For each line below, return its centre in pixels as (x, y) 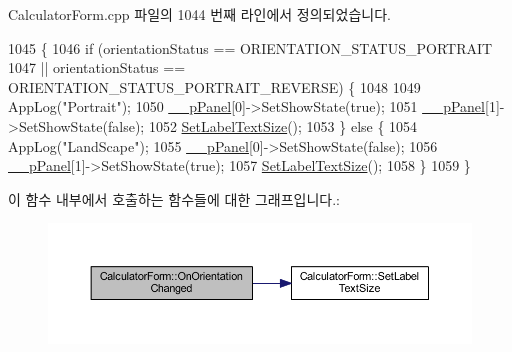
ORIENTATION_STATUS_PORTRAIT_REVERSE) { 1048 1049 (214, 86)
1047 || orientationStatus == (97, 67)
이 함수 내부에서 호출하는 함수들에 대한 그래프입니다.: (174, 198)
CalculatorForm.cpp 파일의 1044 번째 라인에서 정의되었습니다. (199, 14)
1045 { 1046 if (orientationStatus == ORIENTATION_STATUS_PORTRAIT (250, 47)
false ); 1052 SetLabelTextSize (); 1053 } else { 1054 (262, 125)
